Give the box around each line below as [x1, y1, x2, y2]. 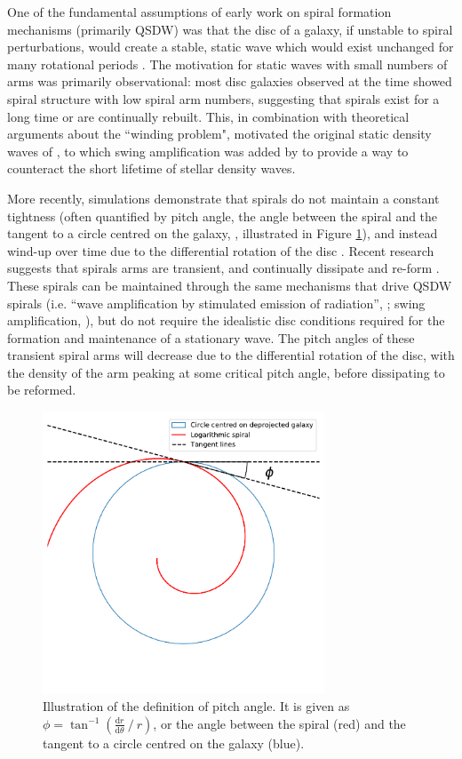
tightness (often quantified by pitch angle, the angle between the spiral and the [7, 206, 438, 225]
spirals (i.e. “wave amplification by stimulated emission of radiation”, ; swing [7, 293, 426, 312]
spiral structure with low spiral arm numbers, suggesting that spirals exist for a [7, 89, 440, 108]
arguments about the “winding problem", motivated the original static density [7, 124, 432, 143]
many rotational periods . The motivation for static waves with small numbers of [7, 54, 448, 73]
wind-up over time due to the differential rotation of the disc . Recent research [7, 241, 434, 260]
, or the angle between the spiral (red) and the [153, 714, 406, 732]
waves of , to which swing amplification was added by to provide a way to [7, 141, 409, 160]
